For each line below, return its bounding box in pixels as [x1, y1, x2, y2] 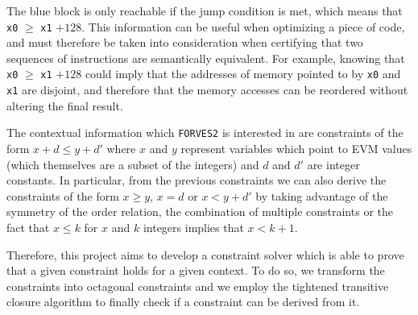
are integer [307, 155, 360, 172]
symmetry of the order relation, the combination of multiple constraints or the [6, 203, 393, 220]
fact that [6, 218, 50, 235]
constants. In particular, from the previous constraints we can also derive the [6, 172, 387, 189]
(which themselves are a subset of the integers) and [6, 155, 259, 172]
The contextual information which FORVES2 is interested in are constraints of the [6, 124, 404, 141]
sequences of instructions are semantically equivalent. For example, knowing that [6, 49, 405, 66]
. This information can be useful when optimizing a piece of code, [81, 18, 405, 35]
